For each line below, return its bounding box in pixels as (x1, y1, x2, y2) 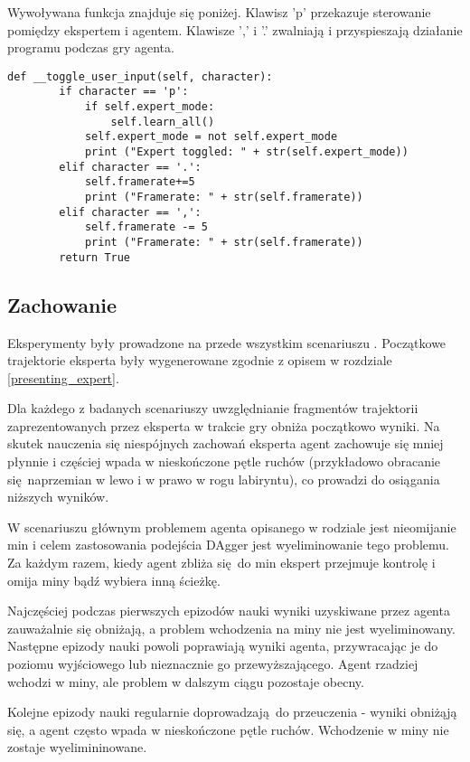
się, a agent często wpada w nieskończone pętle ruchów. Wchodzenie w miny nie (7, 720, 449, 738)
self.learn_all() (110, 115, 215, 128)
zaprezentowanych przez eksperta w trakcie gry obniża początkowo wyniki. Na (7, 416, 440, 435)
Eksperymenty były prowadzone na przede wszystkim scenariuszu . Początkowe (7, 333, 446, 352)
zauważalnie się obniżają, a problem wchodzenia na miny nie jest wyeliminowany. (7, 618, 456, 637)
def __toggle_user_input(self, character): (7, 70, 273, 83)
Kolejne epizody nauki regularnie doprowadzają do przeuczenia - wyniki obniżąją (7, 702, 457, 721)
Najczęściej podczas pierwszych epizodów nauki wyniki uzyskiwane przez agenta (7, 601, 450, 620)
